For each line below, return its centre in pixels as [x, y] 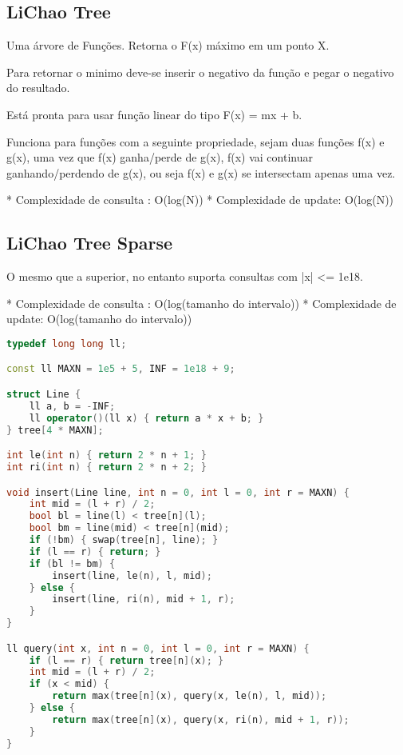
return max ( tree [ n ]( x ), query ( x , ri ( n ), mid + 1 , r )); [201, 719]
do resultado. [38, 88]
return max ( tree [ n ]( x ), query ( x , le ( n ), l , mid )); [190, 696]
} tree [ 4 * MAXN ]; [55, 430]
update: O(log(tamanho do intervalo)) [99, 319]
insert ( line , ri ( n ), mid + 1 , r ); [144, 599]
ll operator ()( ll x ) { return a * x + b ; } [146, 418]
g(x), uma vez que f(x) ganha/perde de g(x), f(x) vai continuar [160, 157]
